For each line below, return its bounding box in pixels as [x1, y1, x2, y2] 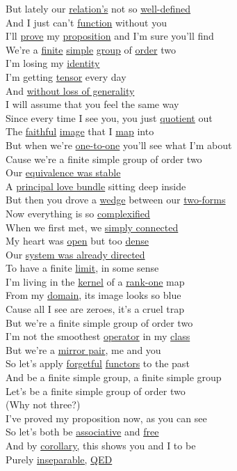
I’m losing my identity [6, 56, 100, 70]
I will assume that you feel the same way [6, 97, 179, 111]
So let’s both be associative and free [6, 424, 159, 439]
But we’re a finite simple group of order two [6, 315, 193, 330]
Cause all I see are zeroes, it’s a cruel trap [6, 302, 185, 316]
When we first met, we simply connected [6, 219, 179, 234]
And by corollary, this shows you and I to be [6, 438, 196, 452]
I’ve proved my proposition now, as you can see [6, 410, 207, 425]
